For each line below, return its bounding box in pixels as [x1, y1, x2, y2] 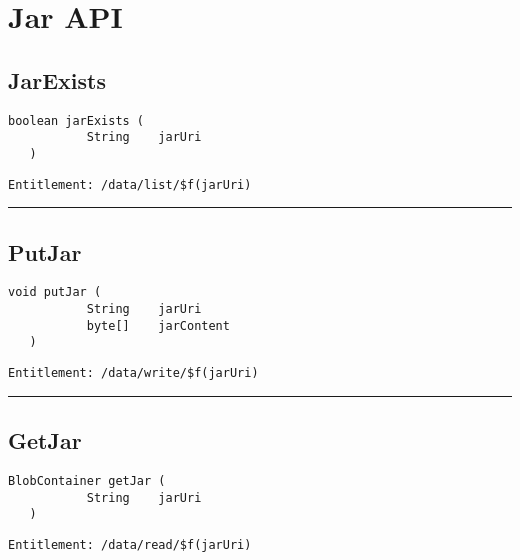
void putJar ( [8, 285, 102, 300]
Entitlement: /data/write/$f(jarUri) [8, 366, 259, 381]
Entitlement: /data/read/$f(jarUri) [8, 537, 252, 552]
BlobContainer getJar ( [8, 473, 166, 488]
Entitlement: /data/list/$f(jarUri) [8, 177, 252, 192]
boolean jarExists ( [8, 113, 145, 128]
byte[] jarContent [86, 318, 230, 333]
